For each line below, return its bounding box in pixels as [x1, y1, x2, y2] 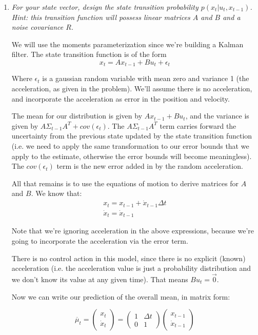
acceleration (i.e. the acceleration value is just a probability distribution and [11, 263, 251, 273]
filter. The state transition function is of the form [11, 49, 167, 60]
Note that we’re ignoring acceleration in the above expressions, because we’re [11, 225, 254, 236]
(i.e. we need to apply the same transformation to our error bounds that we [11, 140, 249, 151]
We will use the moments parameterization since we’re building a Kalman [11, 38, 244, 49]
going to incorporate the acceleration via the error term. [11, 235, 188, 246]
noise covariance [11, 22, 64, 32]
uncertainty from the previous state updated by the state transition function [11, 130, 252, 141]
